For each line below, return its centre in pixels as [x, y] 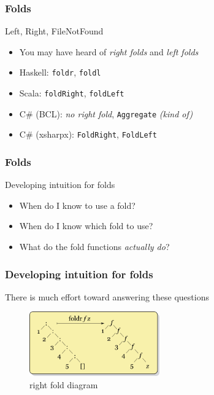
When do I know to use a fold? [77, 205]
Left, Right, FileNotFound [54, 31]
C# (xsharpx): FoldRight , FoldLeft [88, 134]
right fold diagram [64, 384]
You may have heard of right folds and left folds [109, 51]
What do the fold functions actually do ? [94, 247]
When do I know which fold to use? [86, 226]
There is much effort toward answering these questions [107, 296]
